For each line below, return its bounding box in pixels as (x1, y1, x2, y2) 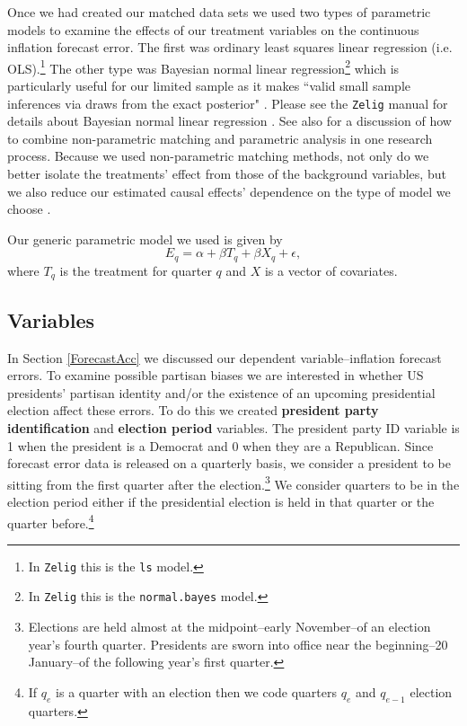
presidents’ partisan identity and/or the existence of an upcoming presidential (7, 383, 436, 402)
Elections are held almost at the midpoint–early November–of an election (28, 617, 431, 636)
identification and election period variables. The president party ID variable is (7, 418, 460, 437)
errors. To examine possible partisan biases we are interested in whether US (7, 366, 424, 385)
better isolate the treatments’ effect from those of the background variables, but (7, 164, 446, 183)
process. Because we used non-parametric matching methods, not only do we (7, 146, 429, 165)
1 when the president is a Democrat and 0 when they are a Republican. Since (7, 436, 434, 455)
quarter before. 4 (7, 510, 94, 532)
